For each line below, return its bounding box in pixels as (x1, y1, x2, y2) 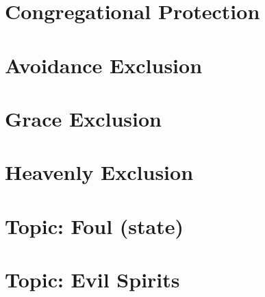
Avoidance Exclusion (5, 51, 203, 79)
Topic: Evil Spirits (5, 266, 180, 294)
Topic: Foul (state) (5, 211, 184, 240)
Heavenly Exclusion (5, 158, 194, 186)
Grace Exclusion (5, 104, 162, 132)
